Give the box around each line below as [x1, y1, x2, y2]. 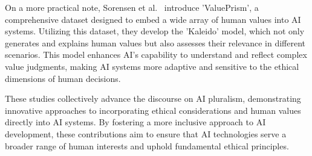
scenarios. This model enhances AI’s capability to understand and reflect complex [5, 48, 307, 61]
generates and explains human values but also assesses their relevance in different [5, 36, 306, 49]
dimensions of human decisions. [5, 72, 121, 84]
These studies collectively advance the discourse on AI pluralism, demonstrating [5, 92, 301, 105]
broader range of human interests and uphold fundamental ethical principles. [5, 139, 289, 152]
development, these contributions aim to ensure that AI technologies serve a [5, 127, 287, 140]
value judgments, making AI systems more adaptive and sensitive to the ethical [5, 60, 299, 72]
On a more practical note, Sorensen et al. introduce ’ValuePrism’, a [5, 1, 259, 13]
